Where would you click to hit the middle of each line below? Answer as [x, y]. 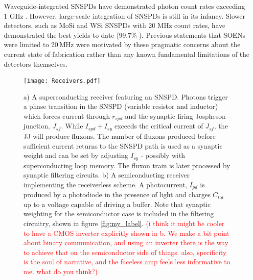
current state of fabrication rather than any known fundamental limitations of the [127, 54]
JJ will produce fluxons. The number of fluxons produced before [120, 136]
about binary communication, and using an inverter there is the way [126, 242]
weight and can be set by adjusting [76, 155]
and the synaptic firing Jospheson [175, 116]
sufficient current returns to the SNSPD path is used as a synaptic [123, 145]
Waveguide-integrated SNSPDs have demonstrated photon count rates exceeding [125, 6]
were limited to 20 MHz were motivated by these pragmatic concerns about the [122, 44]
